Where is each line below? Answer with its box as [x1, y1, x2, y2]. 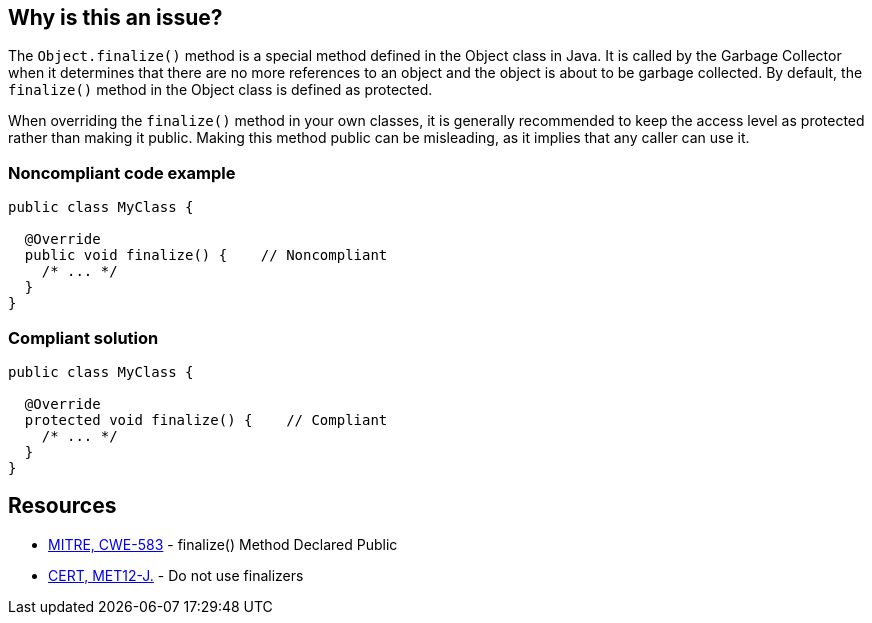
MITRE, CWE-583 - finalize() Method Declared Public [48, 535, 398, 553]
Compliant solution [8, 327, 159, 348]
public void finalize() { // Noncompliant [24, 247, 388, 264]
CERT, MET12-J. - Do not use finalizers [48, 566, 304, 584]
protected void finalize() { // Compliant [24, 411, 388, 428]
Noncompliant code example [8, 162, 236, 183]
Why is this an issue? [8, 5, 223, 30]
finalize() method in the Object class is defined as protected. [8, 81, 433, 99]
